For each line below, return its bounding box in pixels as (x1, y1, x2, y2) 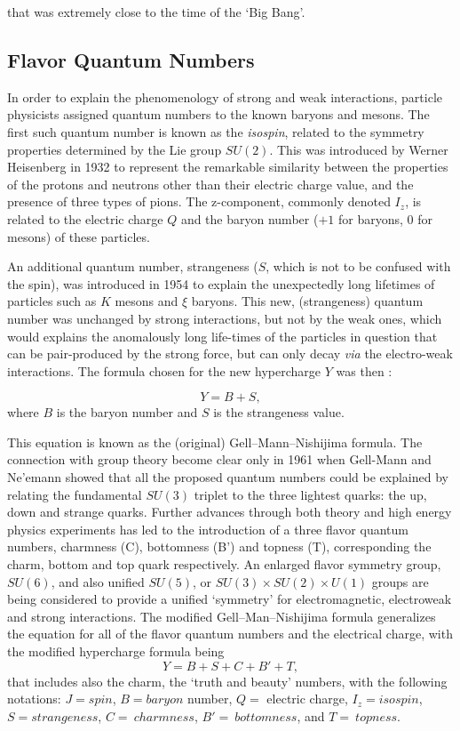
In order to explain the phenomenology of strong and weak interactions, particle (7, 87, 442, 106)
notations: (7, 689, 61, 708)
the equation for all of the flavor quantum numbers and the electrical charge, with (7, 624, 453, 643)
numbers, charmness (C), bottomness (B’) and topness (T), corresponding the (7, 537, 432, 556)
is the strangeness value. (213, 403, 345, 422)
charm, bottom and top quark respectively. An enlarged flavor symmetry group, (7, 555, 441, 574)
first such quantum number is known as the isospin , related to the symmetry (7, 122, 424, 141)
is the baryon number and (56, 403, 198, 422)
